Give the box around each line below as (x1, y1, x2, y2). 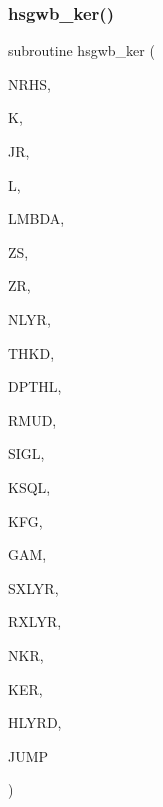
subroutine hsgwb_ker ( (8, 40, 155, 61)
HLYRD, (8, 712, 62, 733)
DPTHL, (8, 376, 62, 397)
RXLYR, (8, 611, 62, 632)
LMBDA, (8, 208, 65, 229)
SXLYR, (8, 577, 59, 598)
